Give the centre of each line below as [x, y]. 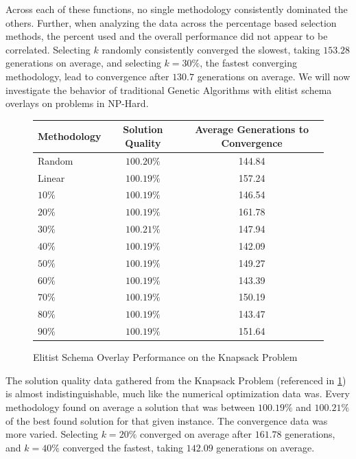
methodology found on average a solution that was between [130, 407]
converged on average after [196, 434]
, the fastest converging [248, 63]
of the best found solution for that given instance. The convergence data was [167, 420]
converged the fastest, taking [123, 447]
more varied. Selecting [52, 434]
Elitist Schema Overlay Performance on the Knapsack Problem [165, 357]
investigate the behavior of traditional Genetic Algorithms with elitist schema [169, 90]
